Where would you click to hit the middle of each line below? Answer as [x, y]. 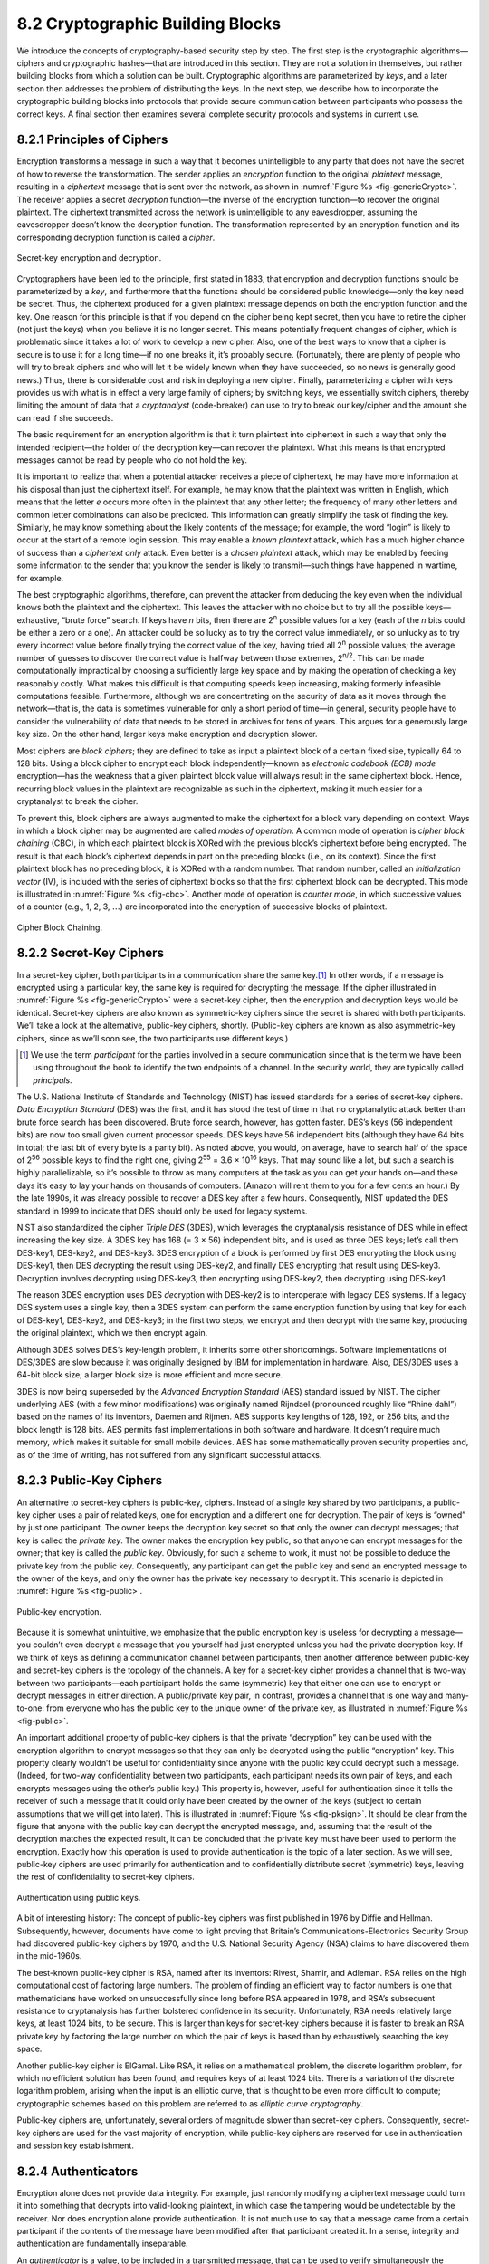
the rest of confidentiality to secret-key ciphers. [105, 1877]
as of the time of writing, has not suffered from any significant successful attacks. [169, 1454]
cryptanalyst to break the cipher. [77, 801]
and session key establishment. [76, 2145]
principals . [53, 1080]
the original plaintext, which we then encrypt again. [112, 1333]
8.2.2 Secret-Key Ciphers [91, 953]
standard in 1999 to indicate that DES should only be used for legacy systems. [162, 1211]
